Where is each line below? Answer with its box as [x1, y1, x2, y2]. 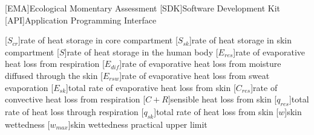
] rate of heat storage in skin [189, 34, 292, 46]
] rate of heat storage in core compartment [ [18, 34, 178, 46]
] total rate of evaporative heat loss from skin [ [66, 81, 236, 93]
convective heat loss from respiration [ [5, 93, 146, 105]
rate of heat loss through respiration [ [5, 105, 144, 118]
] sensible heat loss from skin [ [168, 93, 277, 105]
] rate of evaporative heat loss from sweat [119, 69, 270, 81]
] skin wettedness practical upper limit [68, 118, 208, 130]
